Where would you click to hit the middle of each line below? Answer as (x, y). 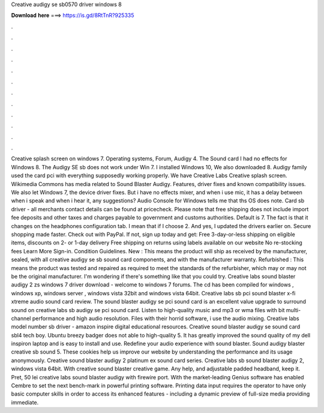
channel (21, 318)
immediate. (25, 402)
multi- (293, 310)
